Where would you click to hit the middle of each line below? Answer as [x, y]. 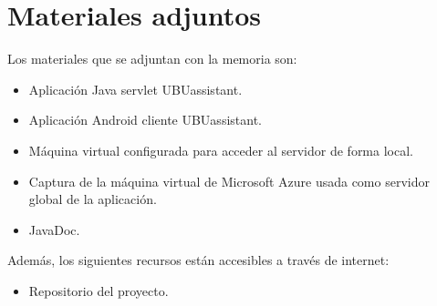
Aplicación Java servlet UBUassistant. [135, 89]
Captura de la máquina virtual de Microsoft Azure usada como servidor [229, 181]
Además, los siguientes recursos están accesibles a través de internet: [198, 260]
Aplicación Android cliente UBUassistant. [145, 120]
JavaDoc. [54, 229]
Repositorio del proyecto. [99, 290]
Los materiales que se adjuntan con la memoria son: [152, 59]
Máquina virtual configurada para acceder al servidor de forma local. [221, 150]
